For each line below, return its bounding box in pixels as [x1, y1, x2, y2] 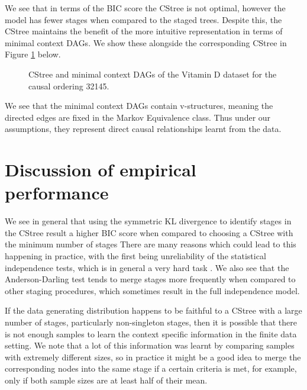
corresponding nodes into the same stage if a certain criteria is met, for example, [5, 362, 297, 375]
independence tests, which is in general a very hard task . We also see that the [5, 261, 289, 273]
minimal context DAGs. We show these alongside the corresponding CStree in [5, 36, 287, 49]
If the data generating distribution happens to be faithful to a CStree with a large [5, 304, 302, 317]
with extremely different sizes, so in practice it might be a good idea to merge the [5, 350, 301, 363]
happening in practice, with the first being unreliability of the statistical [5, 250, 266, 262]
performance [5, 181, 109, 205]
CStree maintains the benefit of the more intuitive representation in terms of [5, 25, 283, 37]
